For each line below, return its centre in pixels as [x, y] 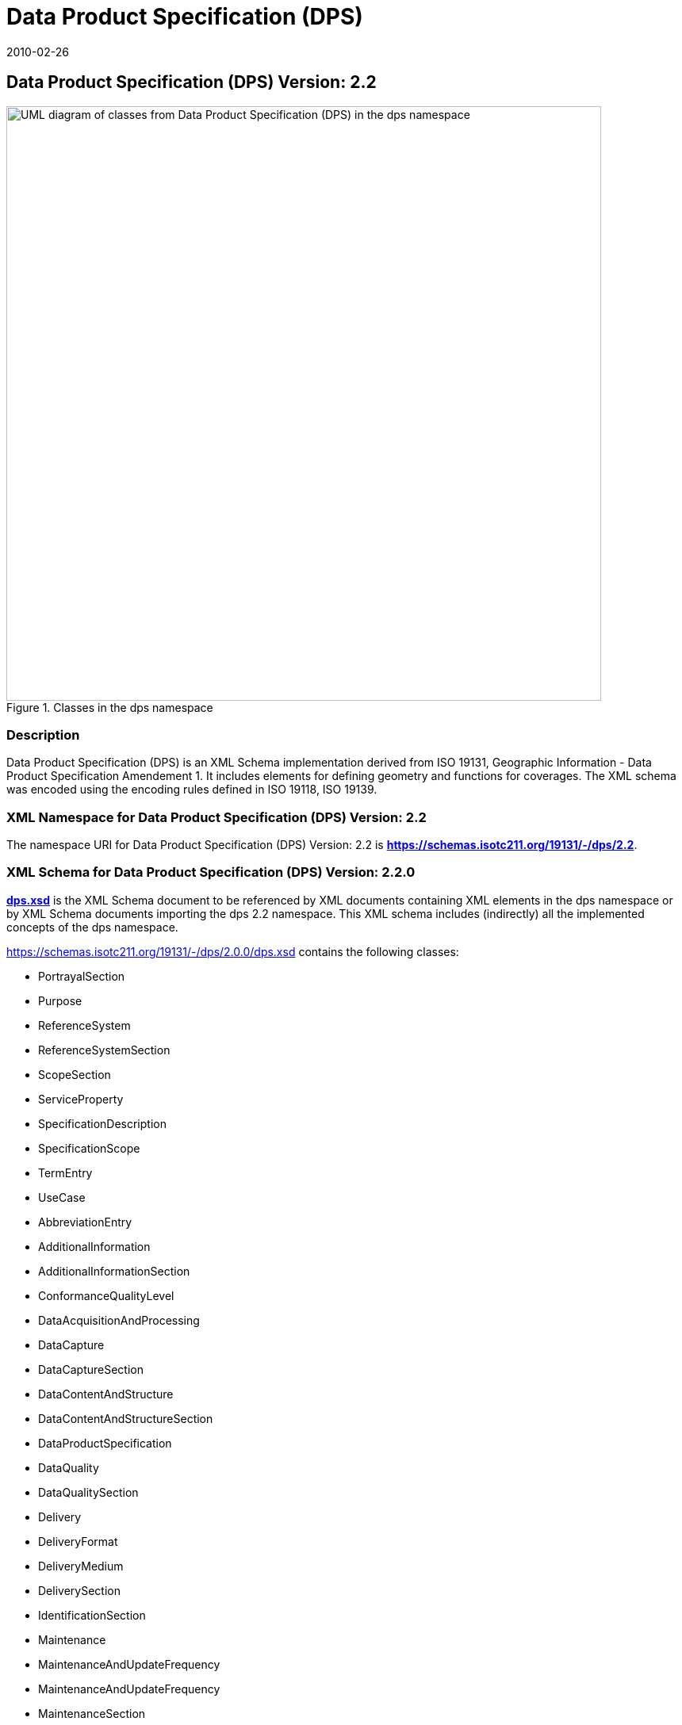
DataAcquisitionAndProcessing [119, 1320]
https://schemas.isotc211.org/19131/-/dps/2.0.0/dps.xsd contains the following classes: [233, 951]
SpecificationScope [89, 1148]
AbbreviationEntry [85, 1222]
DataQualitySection [88, 1492]
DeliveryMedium [81, 1566]
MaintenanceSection [92, 1713]
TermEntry [65, 1172]
